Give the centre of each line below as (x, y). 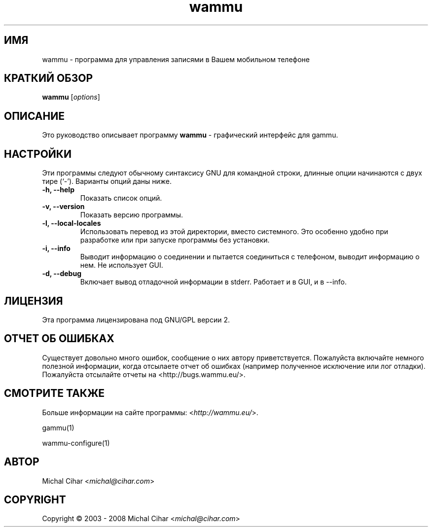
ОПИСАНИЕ (34, 116)
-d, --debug (62, 274)
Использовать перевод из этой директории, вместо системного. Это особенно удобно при (234, 232)
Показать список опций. (121, 198)
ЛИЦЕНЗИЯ (34, 301)
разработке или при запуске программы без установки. (175, 240)
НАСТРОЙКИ (38, 154)
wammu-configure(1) (76, 443)
